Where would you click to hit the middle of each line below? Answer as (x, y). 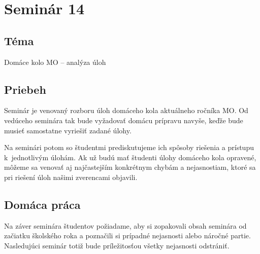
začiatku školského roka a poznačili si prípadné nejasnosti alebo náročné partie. (127, 235)
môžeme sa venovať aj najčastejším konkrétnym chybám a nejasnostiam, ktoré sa (130, 167)
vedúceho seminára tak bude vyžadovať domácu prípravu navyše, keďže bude (124, 120)
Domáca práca (42, 204)
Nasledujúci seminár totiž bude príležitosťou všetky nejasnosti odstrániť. (117, 245)
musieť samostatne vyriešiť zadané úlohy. (68, 130)
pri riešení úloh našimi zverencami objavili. (71, 177)
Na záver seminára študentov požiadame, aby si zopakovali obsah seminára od (125, 225)
